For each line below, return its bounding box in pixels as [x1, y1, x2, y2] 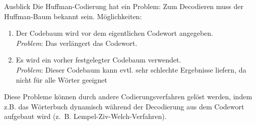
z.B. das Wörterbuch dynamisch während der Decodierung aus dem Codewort [4, 101, 244, 111]
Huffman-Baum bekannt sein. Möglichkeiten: [4, 11, 142, 21]
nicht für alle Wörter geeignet [16, 74, 107, 85]
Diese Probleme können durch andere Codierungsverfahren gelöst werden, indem [4, 91, 252, 102]
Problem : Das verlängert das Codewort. [16, 37, 138, 48]
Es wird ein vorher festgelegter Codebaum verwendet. [16, 54, 181, 65]
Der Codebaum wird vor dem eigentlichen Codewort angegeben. [16, 28, 213, 38]
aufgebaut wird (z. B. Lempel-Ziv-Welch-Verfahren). [4, 111, 167, 121]
